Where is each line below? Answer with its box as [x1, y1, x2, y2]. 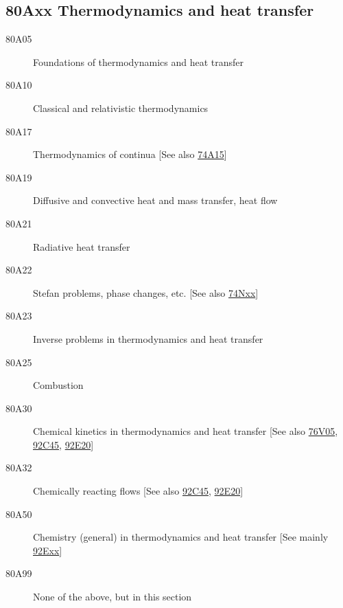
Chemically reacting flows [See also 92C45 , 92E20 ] [33, 484, 244, 498]
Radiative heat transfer [33, 239, 130, 254]
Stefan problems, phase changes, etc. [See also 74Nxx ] [33, 285, 259, 300]
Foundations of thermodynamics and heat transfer [33, 54, 244, 69]
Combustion [33, 378, 84, 392]
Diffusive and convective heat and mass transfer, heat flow [33, 193, 278, 207]
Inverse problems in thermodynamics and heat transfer [33, 331, 263, 346]
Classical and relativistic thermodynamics [33, 100, 209, 115]
